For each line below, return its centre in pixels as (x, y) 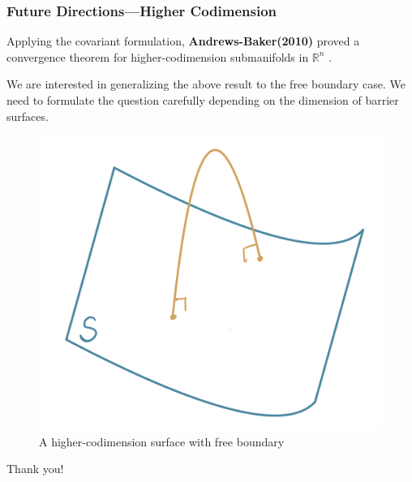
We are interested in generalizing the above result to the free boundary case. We (206, 84)
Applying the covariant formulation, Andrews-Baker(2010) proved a (183, 41)
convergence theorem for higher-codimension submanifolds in (158, 56)
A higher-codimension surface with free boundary (162, 441)
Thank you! (35, 469)
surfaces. (28, 116)
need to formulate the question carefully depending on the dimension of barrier (203, 100)
